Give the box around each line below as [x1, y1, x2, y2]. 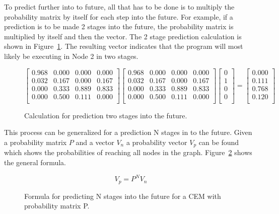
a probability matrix [4, 136, 67, 147]
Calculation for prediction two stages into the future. [24, 110, 187, 120]
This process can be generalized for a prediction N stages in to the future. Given [4, 127, 252, 137]
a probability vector [126, 136, 187, 147]
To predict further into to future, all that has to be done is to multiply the [4, 2, 235, 12]
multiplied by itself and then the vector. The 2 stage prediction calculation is [4, 31, 242, 41]
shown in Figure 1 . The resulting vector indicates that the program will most [4, 41, 243, 51]
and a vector [76, 136, 114, 147]
